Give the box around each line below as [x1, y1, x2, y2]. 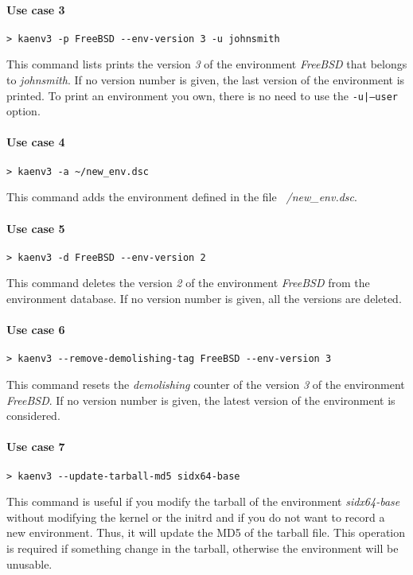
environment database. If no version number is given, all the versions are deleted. [6, 289, 402, 306]
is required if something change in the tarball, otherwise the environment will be [6, 540, 399, 557]
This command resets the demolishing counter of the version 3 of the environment [6, 376, 405, 393]
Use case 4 [6, 134, 65, 150]
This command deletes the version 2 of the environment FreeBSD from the [6, 274, 370, 291]
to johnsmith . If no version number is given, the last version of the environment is [6, 72, 405, 88]
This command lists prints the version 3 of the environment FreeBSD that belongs [6, 56, 407, 72]
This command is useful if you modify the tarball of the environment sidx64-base [6, 493, 400, 510]
